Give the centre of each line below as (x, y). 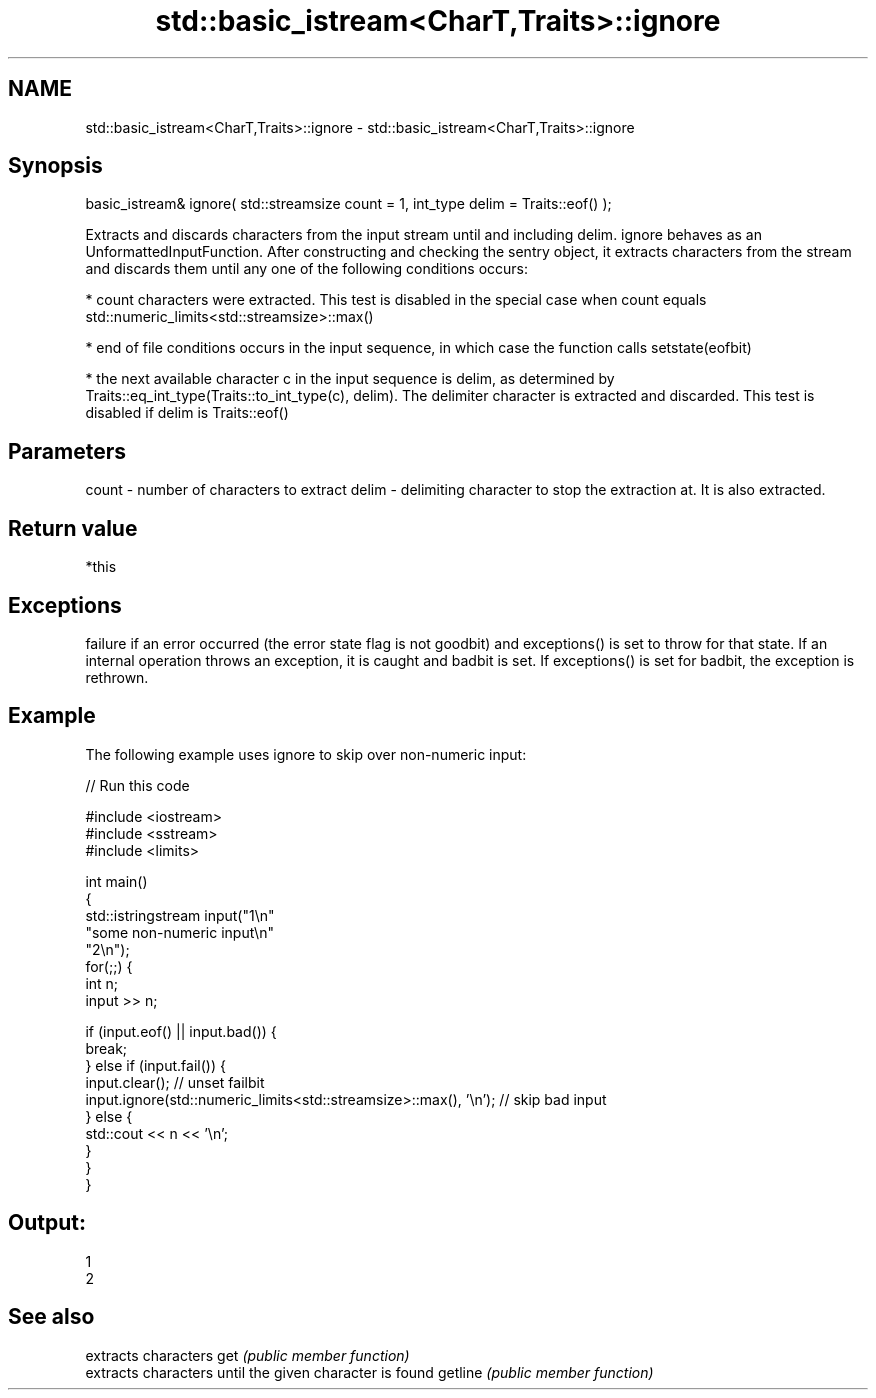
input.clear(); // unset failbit (175, 1082)
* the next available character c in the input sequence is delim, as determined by (350, 379)
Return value (73, 528)
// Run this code (137, 785)
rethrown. (117, 677)
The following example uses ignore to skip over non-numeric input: (306, 754)
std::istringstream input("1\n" (180, 915)
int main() (116, 881)
